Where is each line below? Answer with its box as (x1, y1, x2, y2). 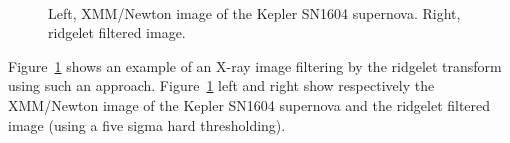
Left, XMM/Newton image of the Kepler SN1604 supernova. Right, (48, 2, 461, 23)
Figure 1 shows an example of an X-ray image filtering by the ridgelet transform (8, 55, 502, 76)
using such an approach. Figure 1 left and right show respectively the (8, 75, 435, 96)
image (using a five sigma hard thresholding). (8, 114, 286, 135)
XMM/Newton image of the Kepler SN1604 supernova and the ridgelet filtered (8, 94, 491, 115)
